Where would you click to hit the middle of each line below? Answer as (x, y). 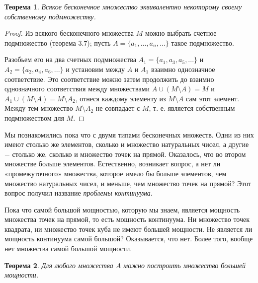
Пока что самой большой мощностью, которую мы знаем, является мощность (122, 209)
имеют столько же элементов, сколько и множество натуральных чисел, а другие (127, 144)
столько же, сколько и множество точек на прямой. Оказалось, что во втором (129, 154)
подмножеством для (34, 117)
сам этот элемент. (213, 98)
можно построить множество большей (185, 265)
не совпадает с (118, 108)
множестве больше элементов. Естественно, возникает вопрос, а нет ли (113, 164)
